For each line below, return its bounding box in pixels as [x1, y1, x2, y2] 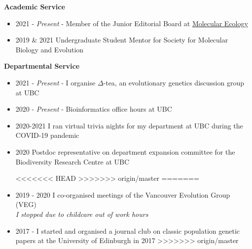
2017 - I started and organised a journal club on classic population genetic [15, 225, 240, 236]
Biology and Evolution [15, 44, 84, 54]
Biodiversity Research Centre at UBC [15, 156, 130, 166]
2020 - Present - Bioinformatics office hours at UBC [15, 104, 172, 114]
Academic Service [4, 1, 65, 11]
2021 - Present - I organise [15, 77, 96, 87]
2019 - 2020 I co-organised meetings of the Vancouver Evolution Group [15, 189, 230, 200]
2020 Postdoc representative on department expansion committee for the [15, 146, 235, 157]
